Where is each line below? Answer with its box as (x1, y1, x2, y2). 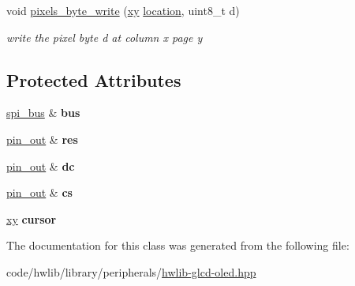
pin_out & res (6, 130, 78, 147)
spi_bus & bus (6, 104, 80, 121)
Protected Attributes (6, 67, 181, 92)
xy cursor (6, 210, 57, 227)
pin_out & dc (6, 157, 75, 174)
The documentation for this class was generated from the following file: (6, 237, 349, 254)
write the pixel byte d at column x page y (6, 28, 203, 45)
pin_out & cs (6, 184, 73, 201)
